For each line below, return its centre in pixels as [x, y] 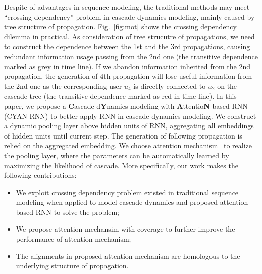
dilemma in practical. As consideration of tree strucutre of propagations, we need [129, 36]
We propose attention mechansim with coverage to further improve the [125, 229]
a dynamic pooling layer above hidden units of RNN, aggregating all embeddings [129, 126]
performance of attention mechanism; [73, 239]
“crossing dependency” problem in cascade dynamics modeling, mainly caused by [129, 16]
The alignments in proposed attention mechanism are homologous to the [128, 256]
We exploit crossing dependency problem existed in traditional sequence [127, 192]
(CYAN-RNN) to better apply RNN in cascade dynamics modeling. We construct [130, 116]
